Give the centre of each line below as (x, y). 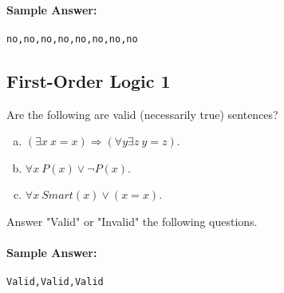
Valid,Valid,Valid (55, 282)
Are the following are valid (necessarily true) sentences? (142, 114)
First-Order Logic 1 (89, 80)
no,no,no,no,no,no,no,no (72, 39)
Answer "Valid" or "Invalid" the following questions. (132, 222)
